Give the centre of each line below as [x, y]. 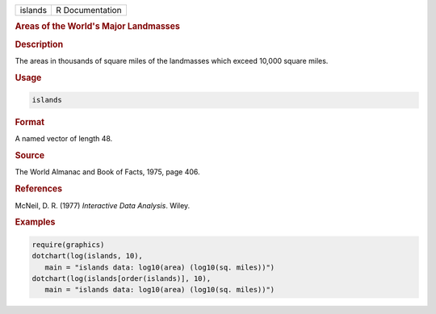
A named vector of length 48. [64, 139]
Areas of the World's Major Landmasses [98, 27]
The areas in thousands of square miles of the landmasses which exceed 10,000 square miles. [172, 61]
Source [30, 156]
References [39, 189]
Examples [35, 222]
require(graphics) [68, 245]
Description [39, 44]
